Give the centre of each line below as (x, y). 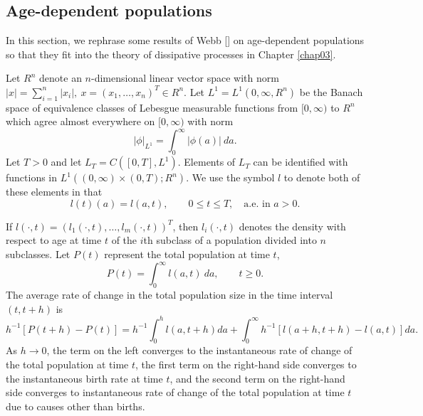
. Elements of (207, 162)
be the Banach (331, 91)
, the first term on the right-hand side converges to (246, 364)
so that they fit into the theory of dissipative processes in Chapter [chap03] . (171, 54)
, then (186, 226)
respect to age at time (54, 240)
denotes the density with (292, 226)
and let (66, 162)
